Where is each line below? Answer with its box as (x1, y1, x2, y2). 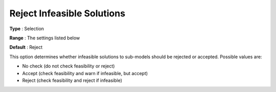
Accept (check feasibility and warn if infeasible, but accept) (22, 70, 148, 76)
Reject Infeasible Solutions (9, 8, 125, 19)
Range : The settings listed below (9, 35, 80, 41)
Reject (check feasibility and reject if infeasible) (22, 77, 123, 83)
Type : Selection (9, 26, 44, 32)
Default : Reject (9, 44, 43, 51)
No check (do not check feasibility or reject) (22, 63, 115, 69)
